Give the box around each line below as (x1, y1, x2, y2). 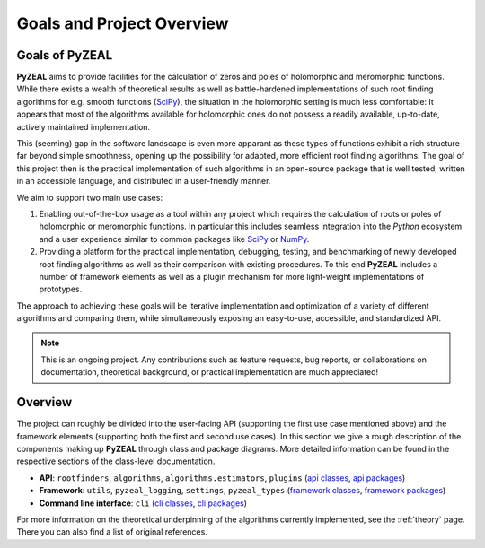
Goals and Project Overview (16, 13, 229, 33)
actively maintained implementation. (16, 121, 151, 132)
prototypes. (39, 283, 83, 295)
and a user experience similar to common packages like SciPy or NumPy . (39, 233, 310, 244)
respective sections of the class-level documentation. (16, 456, 216, 466)
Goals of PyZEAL (16, 48, 113, 63)
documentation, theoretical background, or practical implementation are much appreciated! (40, 367, 379, 378)
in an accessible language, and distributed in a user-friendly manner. (16, 176, 271, 187)
